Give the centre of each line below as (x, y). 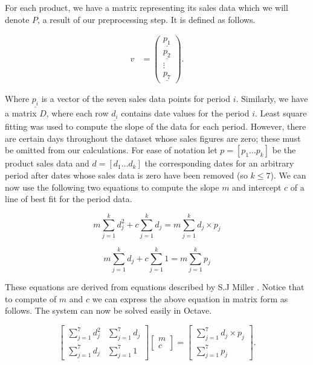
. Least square (281, 113)
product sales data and (47, 163)
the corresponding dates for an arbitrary (219, 163)
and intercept (257, 187)
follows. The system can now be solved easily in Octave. (108, 310)
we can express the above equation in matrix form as (190, 298)
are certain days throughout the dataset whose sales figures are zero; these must (153, 138)
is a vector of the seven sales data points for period (136, 99)
